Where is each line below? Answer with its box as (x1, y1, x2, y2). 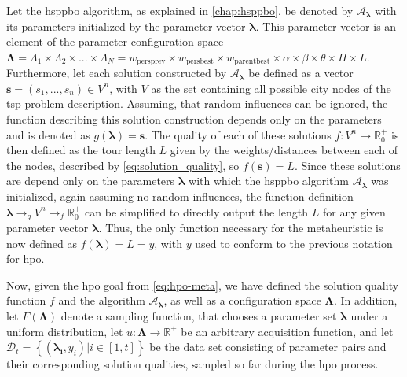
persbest (185, 57, 214, 66)
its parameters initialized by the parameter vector (6, 17, 246, 34)
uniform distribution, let (6, 323, 123, 339)
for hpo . (6, 250, 45, 267)
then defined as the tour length (6, 142, 156, 158)
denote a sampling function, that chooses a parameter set (60, 308, 337, 323)
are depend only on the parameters (6, 172, 175, 189)
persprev (137, 57, 166, 66)
